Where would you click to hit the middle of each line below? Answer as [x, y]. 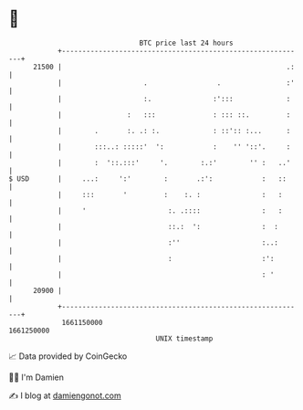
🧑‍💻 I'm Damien [37, 377]
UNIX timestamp [184, 338]
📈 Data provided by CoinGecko [68, 356]
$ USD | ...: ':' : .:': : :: [147, 179]
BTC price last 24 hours [186, 43]
